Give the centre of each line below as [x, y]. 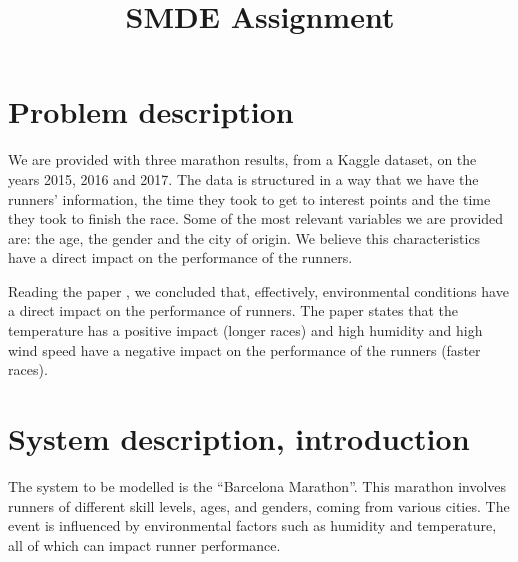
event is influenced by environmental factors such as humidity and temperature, [252, 525]
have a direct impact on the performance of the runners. [180, 257]
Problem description [151, 111]
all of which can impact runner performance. [144, 544]
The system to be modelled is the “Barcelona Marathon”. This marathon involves [257, 485]
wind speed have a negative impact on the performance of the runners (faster [244, 349]
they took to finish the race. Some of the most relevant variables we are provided [256, 218]
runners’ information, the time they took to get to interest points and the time [249, 198]
